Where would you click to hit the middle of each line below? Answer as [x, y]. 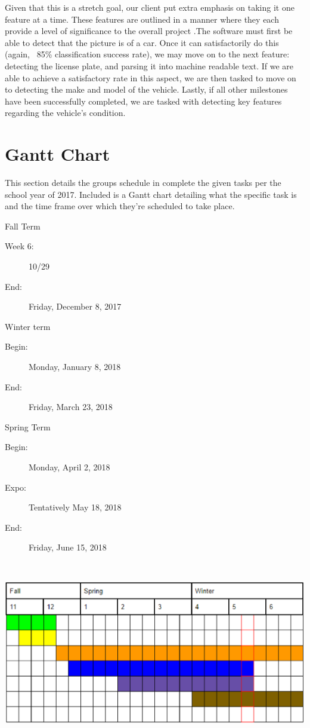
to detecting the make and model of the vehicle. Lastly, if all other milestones [146, 89]
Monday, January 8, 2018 [75, 366]
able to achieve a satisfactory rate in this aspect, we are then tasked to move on [151, 77]
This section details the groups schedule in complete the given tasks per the [143, 183]
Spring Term [28, 426]
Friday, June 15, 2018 [68, 547]
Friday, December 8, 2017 [75, 306]
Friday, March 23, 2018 [71, 407]
